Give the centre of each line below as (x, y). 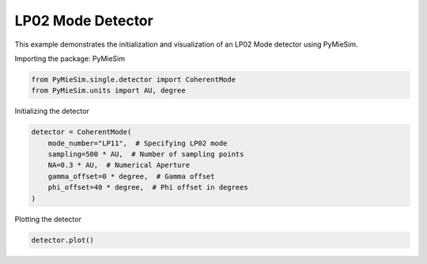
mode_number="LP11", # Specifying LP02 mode (138, 143)
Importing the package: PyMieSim (70, 58)
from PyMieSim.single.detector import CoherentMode (134, 79)
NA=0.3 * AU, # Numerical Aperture (119, 165)
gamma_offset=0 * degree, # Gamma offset (131, 176)
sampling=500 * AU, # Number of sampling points (146, 155)
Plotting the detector (48, 219)
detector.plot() (63, 240)
